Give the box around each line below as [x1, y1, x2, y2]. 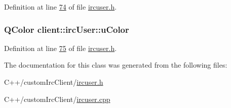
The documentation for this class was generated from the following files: [4, 60, 227, 70]
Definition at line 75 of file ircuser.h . [4, 42, 117, 53]
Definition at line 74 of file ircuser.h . [4, 2, 117, 12]
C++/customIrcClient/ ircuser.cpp [4, 93, 110, 104]
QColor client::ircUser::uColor [4, 23, 129, 35]
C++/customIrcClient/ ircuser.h [4, 77, 103, 87]
